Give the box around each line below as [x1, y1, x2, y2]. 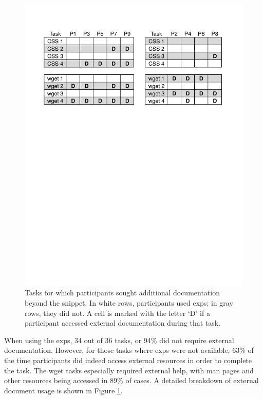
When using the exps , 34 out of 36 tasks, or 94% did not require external [4, 334, 234, 345]
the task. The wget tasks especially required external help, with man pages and [4, 365, 254, 375]
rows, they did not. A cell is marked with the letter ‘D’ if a [25, 307, 210, 318]
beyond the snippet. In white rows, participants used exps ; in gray [25, 297, 233, 308]
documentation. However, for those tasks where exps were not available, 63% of [4, 345, 254, 355]
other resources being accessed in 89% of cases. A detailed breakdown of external [4, 375, 259, 386]
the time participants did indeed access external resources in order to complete [4, 355, 252, 366]
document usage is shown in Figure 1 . [4, 385, 123, 395]
